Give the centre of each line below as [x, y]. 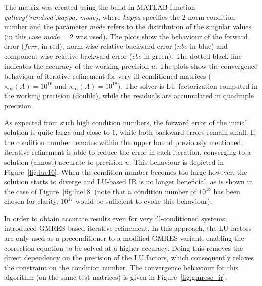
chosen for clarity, [31, 201]
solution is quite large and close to [57, 132]
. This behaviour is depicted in [176, 161]
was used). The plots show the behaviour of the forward [161, 36]
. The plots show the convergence [206, 66]
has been [227, 191]
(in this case [23, 36]
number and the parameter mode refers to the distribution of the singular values [128, 26]
